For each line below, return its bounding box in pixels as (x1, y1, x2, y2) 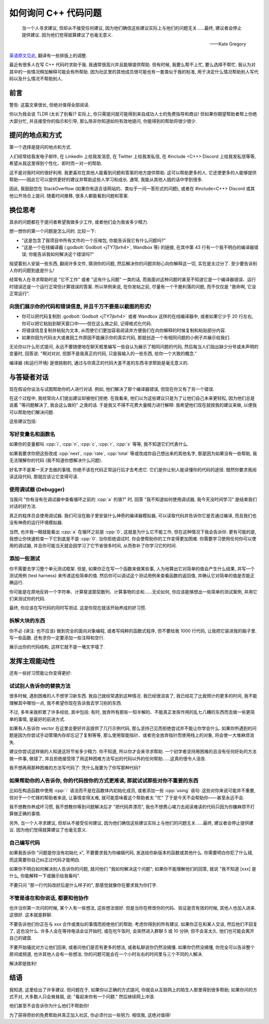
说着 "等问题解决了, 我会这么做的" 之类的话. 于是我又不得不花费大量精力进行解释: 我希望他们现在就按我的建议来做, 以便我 (9, 402, 257, 408)
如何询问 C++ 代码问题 (9, 7, 102, 18)
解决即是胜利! (9, 960, 37, 967)
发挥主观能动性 (9, 657, 55, 666)
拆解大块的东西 (9, 617, 45, 624)
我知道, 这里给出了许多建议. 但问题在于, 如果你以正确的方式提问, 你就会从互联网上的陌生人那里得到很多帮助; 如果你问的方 (9, 987, 258, 993)
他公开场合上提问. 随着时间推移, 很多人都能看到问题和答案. (9, 192, 129, 198)
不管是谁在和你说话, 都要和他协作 (9, 895, 89, 902)
